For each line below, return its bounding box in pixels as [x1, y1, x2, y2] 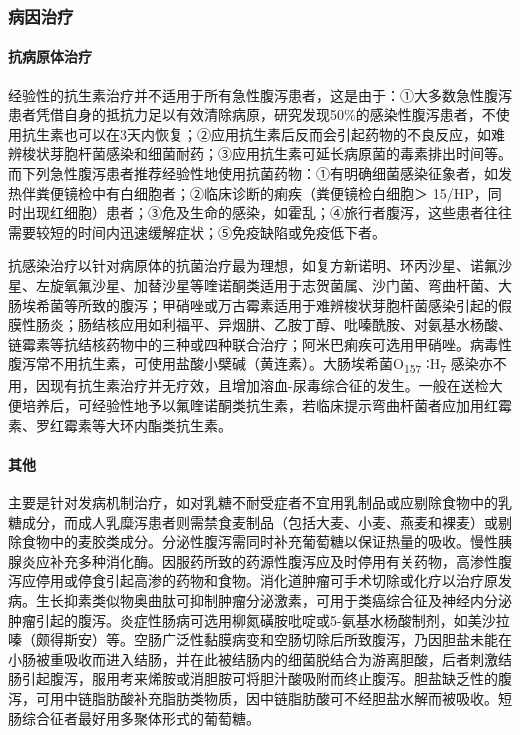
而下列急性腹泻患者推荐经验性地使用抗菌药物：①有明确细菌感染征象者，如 [8, 163, 498, 184]
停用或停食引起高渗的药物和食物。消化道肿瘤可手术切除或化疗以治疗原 [35, 570, 498, 591]
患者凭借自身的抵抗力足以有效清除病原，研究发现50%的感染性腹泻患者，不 [8, 104, 496, 125]
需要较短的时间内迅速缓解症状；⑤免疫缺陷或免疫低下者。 [8, 221, 386, 242]
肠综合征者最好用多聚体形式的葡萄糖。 [8, 707, 260, 728]
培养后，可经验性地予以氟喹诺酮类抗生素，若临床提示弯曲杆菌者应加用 [21, 395, 484, 416]
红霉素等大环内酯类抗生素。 [49, 414, 232, 435]
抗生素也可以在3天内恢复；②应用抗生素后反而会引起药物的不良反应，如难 [21, 123, 505, 144]
